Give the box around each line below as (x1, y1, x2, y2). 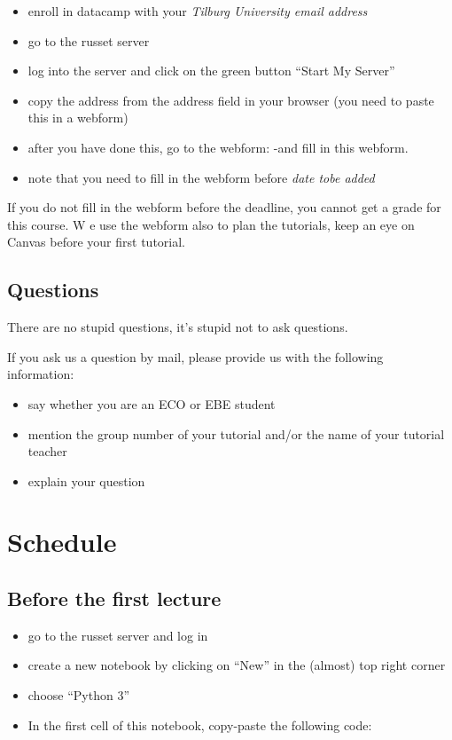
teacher (27, 442, 67, 461)
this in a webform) (27, 108, 129, 127)
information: (7, 365, 74, 383)
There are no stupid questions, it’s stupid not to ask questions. (7, 318, 348, 336)
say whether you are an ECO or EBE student (27, 394, 276, 413)
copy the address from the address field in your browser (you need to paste (27, 91, 434, 109)
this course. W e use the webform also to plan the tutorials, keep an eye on (7, 215, 415, 233)
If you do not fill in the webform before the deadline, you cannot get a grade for (7, 198, 441, 216)
